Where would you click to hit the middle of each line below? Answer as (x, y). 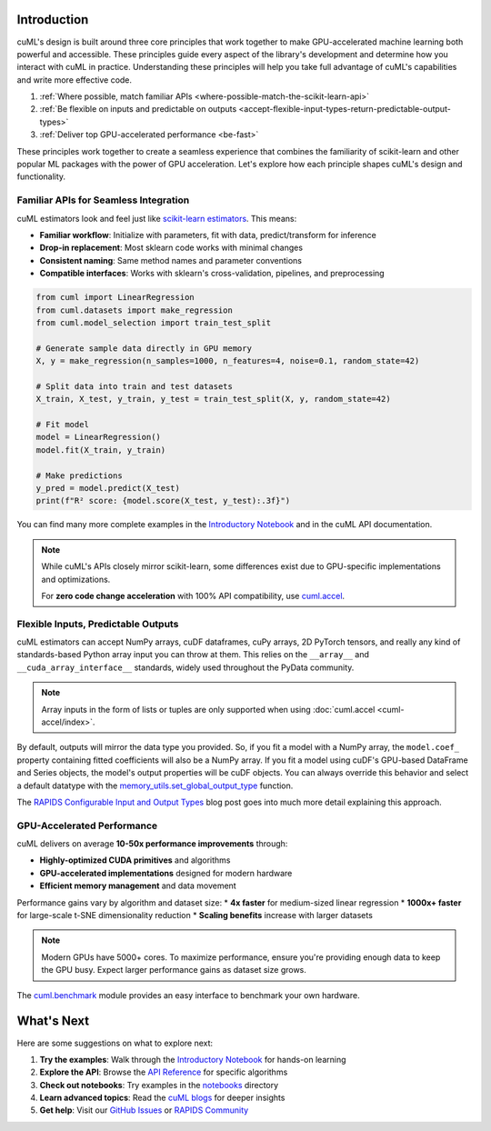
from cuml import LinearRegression (115, 297)
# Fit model (63, 425)
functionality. (41, 176)
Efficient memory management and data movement (138, 886)
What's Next (53, 1021)
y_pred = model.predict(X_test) (108, 488)
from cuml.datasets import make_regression (135, 310)
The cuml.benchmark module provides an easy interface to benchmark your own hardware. (188, 995)
